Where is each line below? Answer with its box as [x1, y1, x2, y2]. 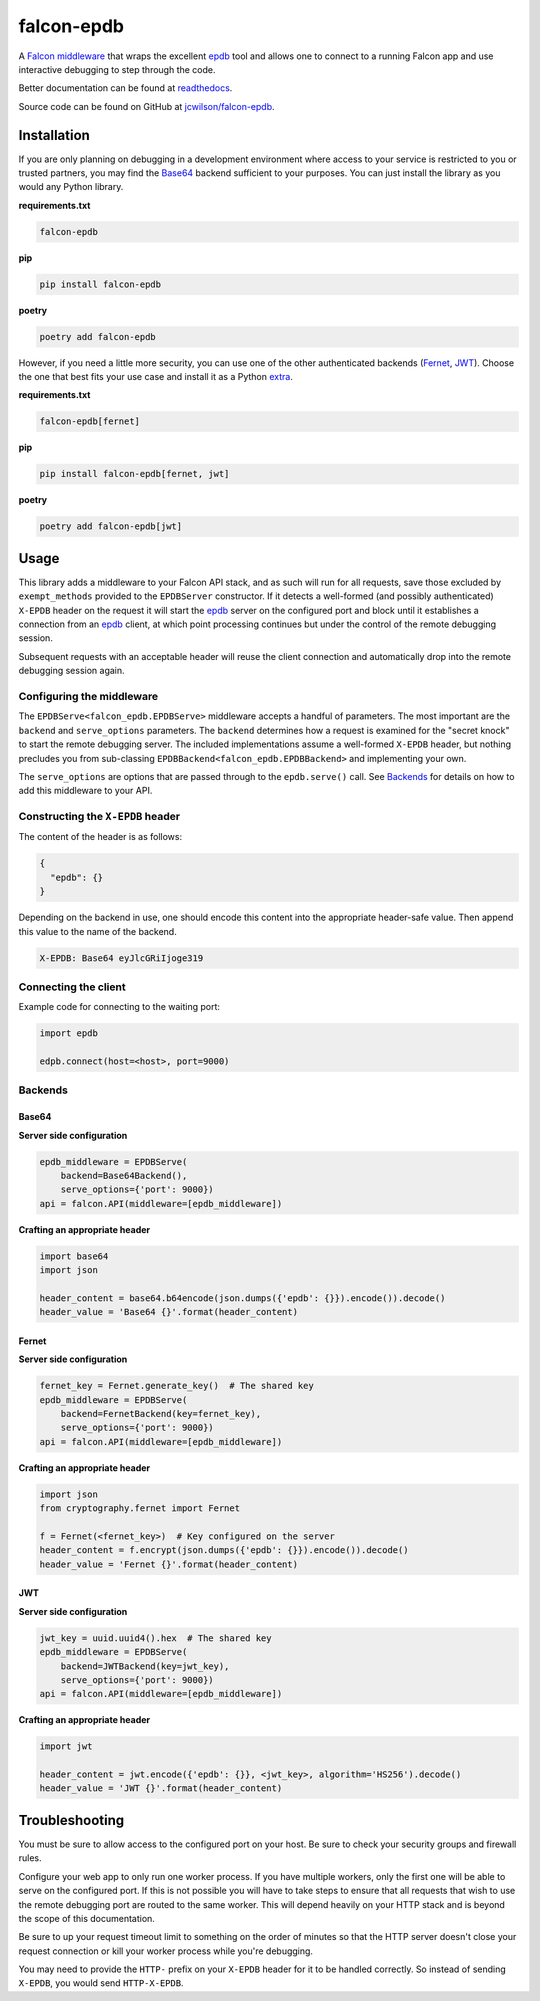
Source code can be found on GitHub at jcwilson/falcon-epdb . [18, 100, 275, 112]
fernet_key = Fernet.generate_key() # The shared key [39, 1380, 314, 1392]
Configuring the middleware [18, 690, 159, 704]
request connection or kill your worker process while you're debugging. [18, 1945, 314, 1957]
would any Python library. [18, 181, 124, 193]
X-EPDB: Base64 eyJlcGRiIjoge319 [39, 952, 204, 964]
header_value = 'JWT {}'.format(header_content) [39, 1783, 283, 1794]
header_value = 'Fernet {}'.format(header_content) [39, 1558, 299, 1570]
